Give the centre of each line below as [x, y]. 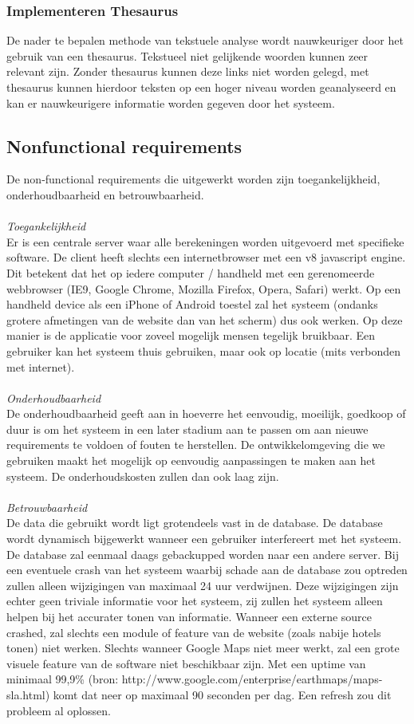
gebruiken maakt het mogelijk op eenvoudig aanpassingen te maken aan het [191, 460]
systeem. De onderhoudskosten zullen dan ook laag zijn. [143, 476]
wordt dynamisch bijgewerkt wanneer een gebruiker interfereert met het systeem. [204, 539]
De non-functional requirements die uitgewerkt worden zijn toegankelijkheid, [193, 179]
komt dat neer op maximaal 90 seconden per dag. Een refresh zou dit [222, 694]
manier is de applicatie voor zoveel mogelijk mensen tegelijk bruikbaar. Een [191, 335]
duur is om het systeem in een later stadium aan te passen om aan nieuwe [187, 429]
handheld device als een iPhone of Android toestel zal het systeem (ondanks [192, 304]
